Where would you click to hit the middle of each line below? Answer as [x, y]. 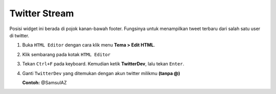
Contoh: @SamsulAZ [44, 82]
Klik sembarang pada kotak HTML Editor [66, 54]
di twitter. [19, 35]
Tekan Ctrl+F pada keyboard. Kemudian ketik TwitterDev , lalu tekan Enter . [103, 64]
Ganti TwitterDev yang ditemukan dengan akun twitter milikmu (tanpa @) [101, 73]
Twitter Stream [42, 13]
